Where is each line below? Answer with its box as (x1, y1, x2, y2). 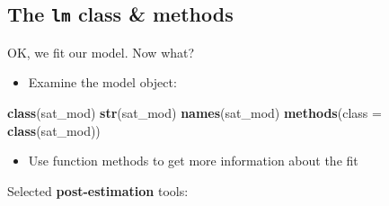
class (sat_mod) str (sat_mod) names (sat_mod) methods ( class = (7, 103, 382, 121)
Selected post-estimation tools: (7, 181, 189, 200)
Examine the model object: (28, 73, 177, 92)
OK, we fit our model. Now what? (7, 42, 195, 61)
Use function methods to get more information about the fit (28, 151, 358, 170)
